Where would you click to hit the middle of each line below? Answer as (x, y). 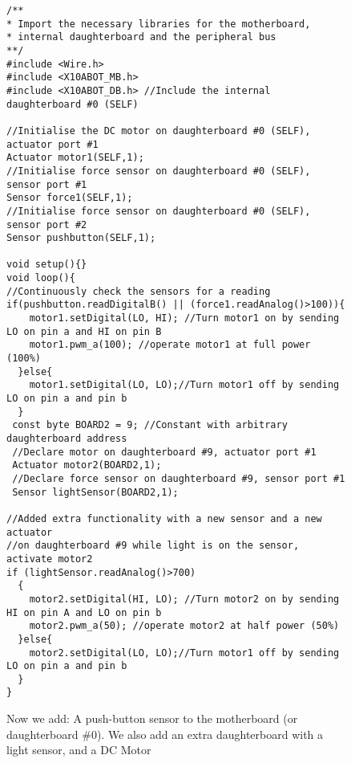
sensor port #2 (47, 224)
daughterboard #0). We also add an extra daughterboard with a (165, 734)
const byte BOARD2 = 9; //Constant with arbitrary (150, 425)
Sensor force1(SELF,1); (70, 198)
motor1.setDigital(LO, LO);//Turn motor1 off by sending (184, 385)
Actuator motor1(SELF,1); (75, 158)
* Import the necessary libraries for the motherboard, (159, 24)
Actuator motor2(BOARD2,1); (87, 465)
